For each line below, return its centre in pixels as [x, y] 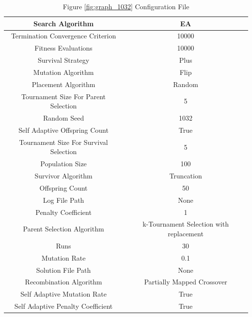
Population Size [63, 164]
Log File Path [63, 200]
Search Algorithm [63, 23]
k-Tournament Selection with [186, 224]
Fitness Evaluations [63, 48]
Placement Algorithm [63, 84]
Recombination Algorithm [63, 282]
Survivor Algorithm [63, 176]
